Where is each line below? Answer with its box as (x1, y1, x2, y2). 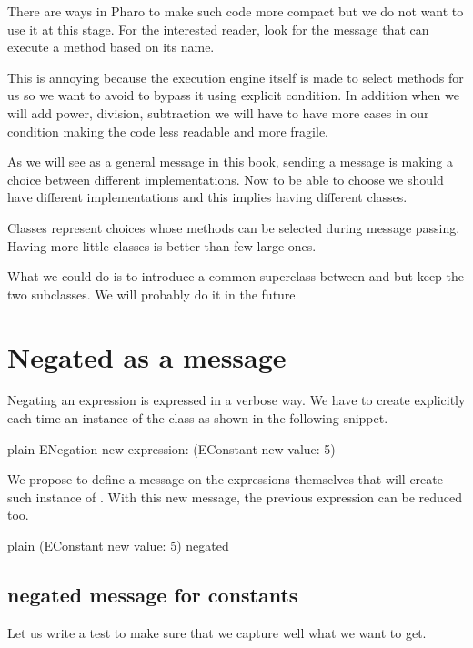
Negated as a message (7, 338, 287, 375)
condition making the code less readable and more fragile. (7, 121, 328, 140)
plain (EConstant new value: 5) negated (7, 536, 229, 554)
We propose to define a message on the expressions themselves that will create (7, 470, 443, 489)
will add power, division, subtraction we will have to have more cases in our (7, 103, 429, 122)
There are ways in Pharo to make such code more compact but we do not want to (7, 2, 464, 20)
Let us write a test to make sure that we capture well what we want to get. (7, 623, 427, 642)
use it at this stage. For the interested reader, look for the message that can (7, 19, 429, 38)
